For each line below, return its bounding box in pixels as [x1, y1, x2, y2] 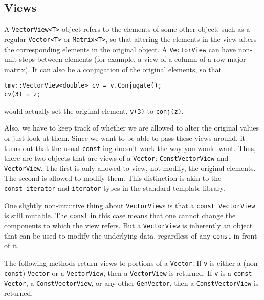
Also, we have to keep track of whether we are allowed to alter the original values [4, 122, 259, 133]
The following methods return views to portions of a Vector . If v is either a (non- [4, 257, 260, 268]
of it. [4, 240, 19, 251]
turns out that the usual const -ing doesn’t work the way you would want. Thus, [4, 142, 256, 153]
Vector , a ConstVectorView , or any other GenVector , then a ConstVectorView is [4, 277, 259, 288]
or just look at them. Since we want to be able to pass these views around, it [4, 132, 245, 143]
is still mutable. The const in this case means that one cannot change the [4, 210, 236, 221]
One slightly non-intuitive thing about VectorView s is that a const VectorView [4, 200, 255, 210]
